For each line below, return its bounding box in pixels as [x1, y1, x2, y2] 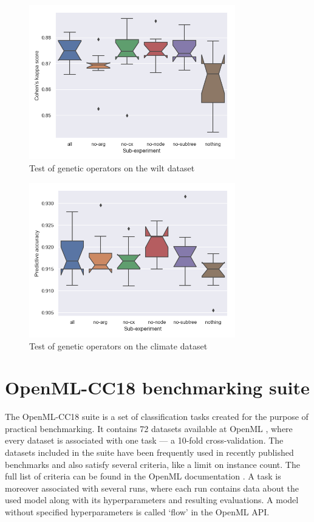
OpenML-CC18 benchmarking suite [5, 375, 310, 400]
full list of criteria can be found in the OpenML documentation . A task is [5, 470, 281, 483]
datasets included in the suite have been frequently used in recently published [5, 446, 294, 459]
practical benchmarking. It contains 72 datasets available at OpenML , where [5, 422, 293, 434]
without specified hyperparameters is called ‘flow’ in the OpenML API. [5, 506, 270, 518]
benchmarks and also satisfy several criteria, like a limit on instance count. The [5, 458, 300, 470]
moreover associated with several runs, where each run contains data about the [5, 481, 299, 494]
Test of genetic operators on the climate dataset [29, 339, 208, 352]
